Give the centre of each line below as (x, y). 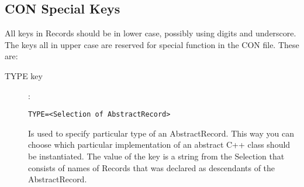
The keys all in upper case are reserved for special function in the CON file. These (152, 44)
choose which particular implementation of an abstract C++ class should (159, 144)
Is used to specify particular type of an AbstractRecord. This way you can (161, 133)
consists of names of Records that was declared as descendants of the (152, 167)
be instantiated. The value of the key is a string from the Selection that (156, 156)
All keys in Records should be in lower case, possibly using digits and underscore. (151, 33)
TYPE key (24, 75)
